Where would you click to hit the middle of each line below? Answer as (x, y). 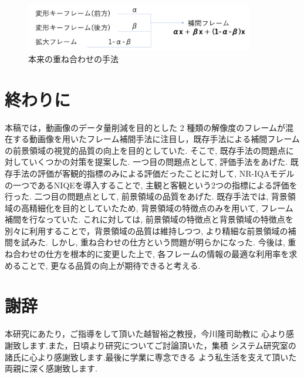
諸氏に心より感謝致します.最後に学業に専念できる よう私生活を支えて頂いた (151, 357)
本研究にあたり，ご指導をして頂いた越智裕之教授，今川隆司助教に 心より (145, 334)
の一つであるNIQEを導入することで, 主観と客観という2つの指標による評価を (151, 185)
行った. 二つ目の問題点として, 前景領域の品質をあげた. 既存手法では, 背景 (146, 196)
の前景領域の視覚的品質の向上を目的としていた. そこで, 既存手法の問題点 (145, 150)
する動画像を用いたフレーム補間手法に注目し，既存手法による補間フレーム (156, 139)
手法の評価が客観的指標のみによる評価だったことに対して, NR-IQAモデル (153, 173)
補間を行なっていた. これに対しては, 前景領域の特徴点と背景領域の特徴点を (149, 219)
